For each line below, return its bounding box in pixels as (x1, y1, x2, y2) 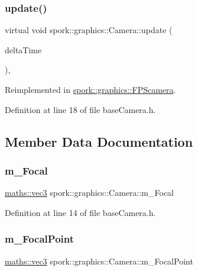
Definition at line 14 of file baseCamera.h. (5, 206, 156, 218)
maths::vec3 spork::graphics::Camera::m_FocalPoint (5, 254, 193, 267)
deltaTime (5, 43, 42, 56)
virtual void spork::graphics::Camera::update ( (5, 24, 173, 36)
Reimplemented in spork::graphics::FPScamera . (5, 83, 176, 95)
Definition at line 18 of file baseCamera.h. (5, 103, 156, 115)
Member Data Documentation (5, 132, 193, 150)
